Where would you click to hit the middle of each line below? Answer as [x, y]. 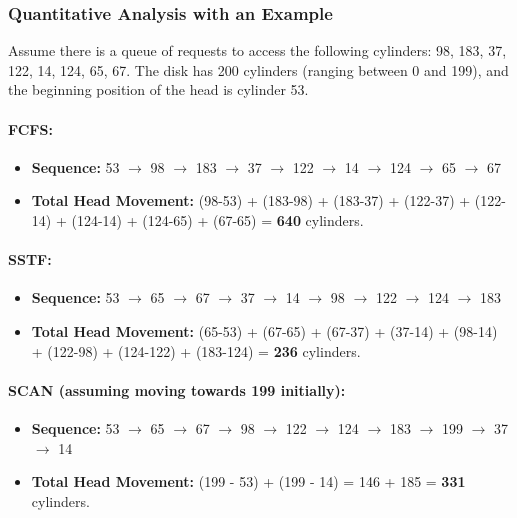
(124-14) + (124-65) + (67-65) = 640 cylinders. [217, 219]
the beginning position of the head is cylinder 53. [158, 89]
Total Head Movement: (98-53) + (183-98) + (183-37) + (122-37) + [251, 200]
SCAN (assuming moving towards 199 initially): [177, 389]
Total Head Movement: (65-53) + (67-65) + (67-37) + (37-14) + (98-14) [264, 330]
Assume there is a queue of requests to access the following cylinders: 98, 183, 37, [257, 50]
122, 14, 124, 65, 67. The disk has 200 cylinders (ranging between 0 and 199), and [258, 69]
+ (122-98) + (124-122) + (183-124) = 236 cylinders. [196, 350]
